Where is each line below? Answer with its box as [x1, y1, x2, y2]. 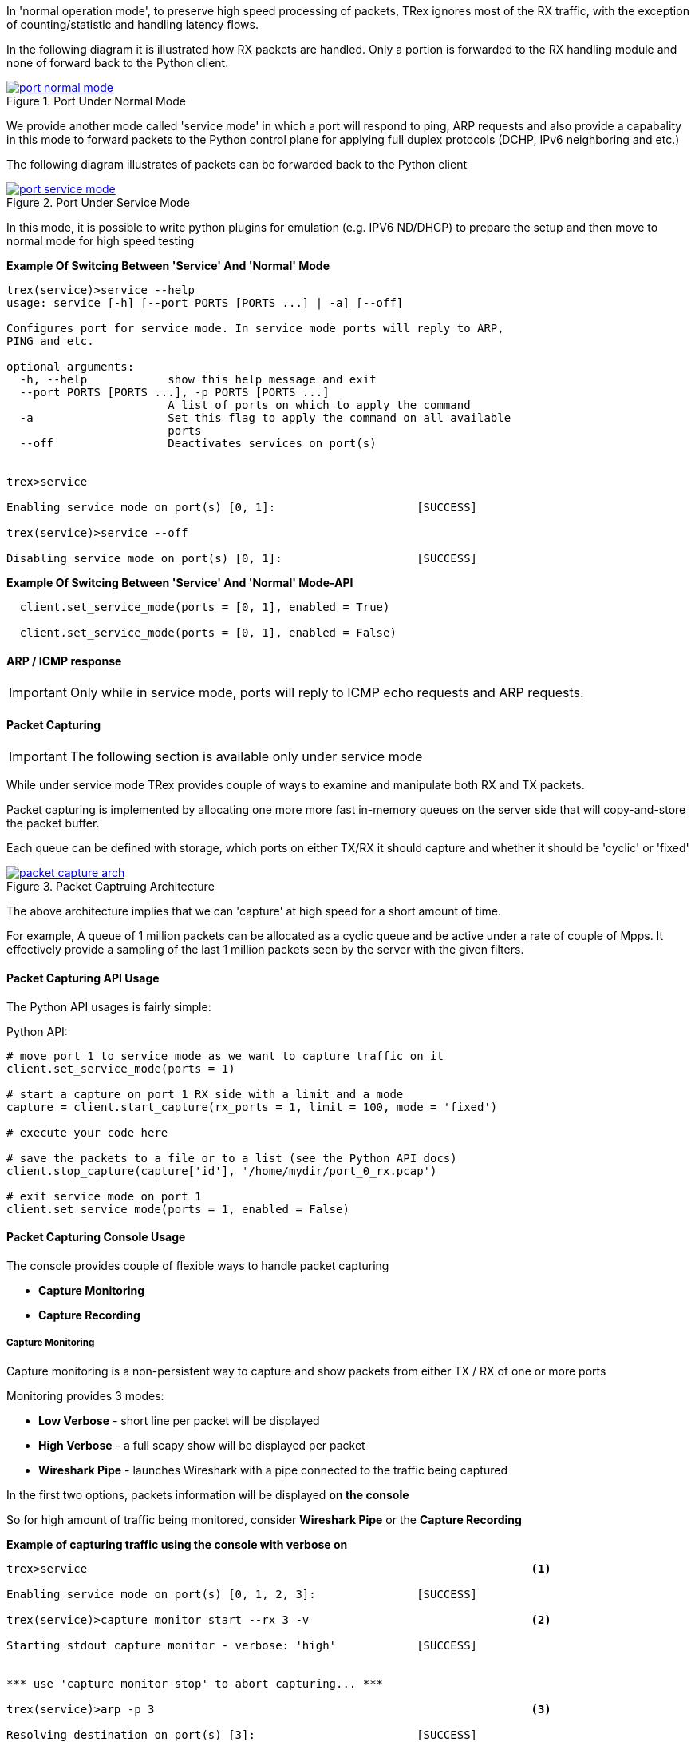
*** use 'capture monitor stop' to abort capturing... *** [6, 1677, 384, 1690]
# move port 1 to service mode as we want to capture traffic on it [6, 1049, 444, 1062]
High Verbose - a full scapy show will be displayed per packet [38, 1438, 365, 1452]
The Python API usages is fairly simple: [6, 999, 211, 1014]
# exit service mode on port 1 [6, 1189, 202, 1203]
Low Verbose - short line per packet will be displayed [38, 1413, 320, 1427]
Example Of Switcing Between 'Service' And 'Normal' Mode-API [6, 576, 353, 589]
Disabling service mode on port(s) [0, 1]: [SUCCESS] [6, 552, 478, 565]
